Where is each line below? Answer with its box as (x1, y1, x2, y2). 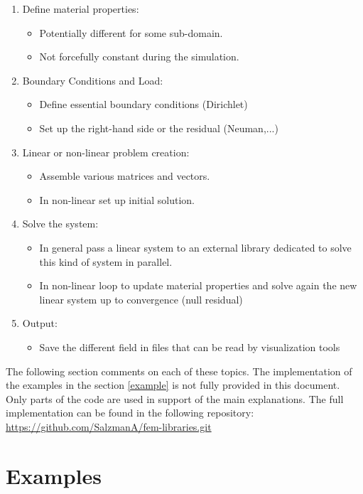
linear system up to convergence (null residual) (39, 291, 243, 306)
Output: (22, 316, 58, 331)
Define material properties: (22, 1, 139, 16)
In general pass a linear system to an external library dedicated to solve (39, 240, 352, 254)
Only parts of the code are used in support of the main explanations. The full (6, 391, 344, 406)
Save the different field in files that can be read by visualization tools (39, 339, 340, 354)
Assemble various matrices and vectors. (39, 168, 210, 183)
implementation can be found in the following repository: (6, 405, 254, 420)
